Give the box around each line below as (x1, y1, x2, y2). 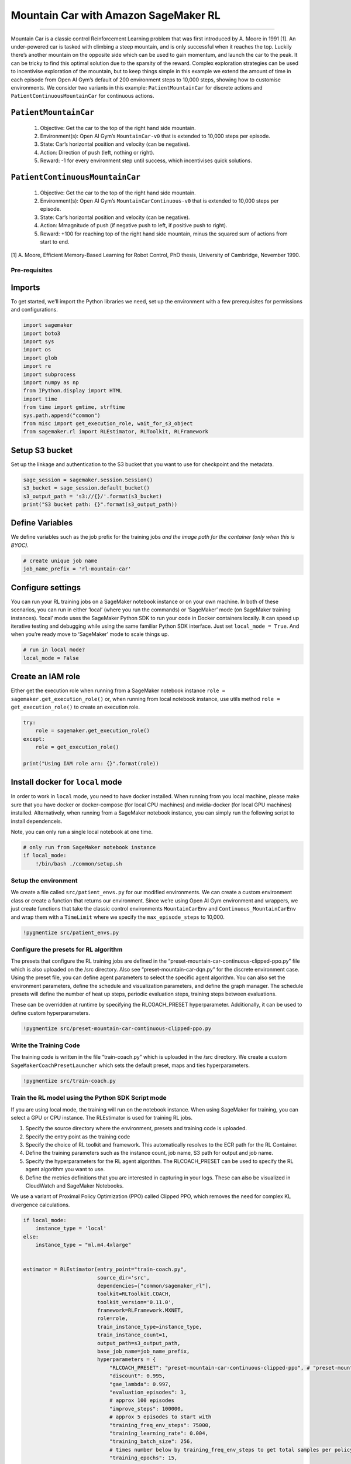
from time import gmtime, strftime (23, 404, 125, 411)
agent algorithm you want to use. (25, 1166, 105, 1173)
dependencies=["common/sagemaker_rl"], (97, 1282, 212, 1289)
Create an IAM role (11, 672, 80, 682)
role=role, (97, 1315, 129, 1322)
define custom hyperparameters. (11, 1009, 90, 1016)
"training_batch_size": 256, (109, 1438, 193, 1445)
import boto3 (23, 330, 61, 337)
